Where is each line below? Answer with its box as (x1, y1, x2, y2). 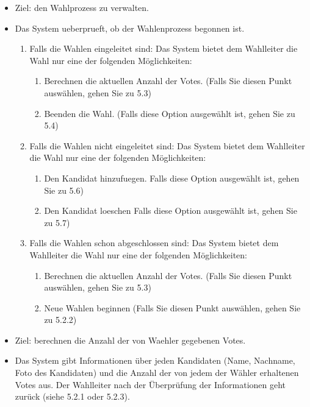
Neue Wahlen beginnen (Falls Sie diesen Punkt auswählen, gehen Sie (44, 301, 301, 314)
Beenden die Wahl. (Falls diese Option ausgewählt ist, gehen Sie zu (44, 107, 295, 119)
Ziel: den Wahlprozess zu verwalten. (15, 1, 149, 13)
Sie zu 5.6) (44, 183, 84, 196)
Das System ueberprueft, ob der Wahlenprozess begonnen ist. (15, 21, 245, 34)
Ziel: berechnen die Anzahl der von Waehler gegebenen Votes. (15, 333, 246, 346)
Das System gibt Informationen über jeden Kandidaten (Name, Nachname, (15, 354, 295, 367)
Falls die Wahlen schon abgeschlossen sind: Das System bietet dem (29, 236, 279, 249)
